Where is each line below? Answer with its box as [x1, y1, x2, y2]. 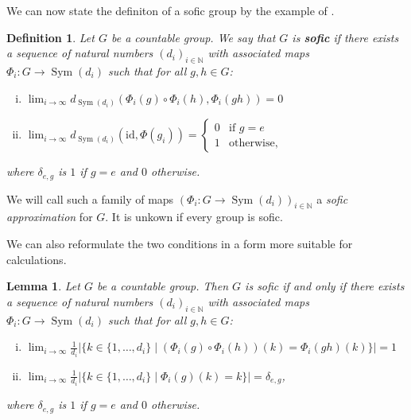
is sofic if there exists [292, 29, 399, 45]
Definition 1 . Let [6, 29, 95, 45]
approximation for [6, 208, 93, 225]
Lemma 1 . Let [6, 278, 80, 294]
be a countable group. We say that [111, 29, 276, 45]
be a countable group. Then [96, 278, 229, 294]
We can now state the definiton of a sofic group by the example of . [6, 2, 335, 18]
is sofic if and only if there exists [245, 278, 405, 294]
